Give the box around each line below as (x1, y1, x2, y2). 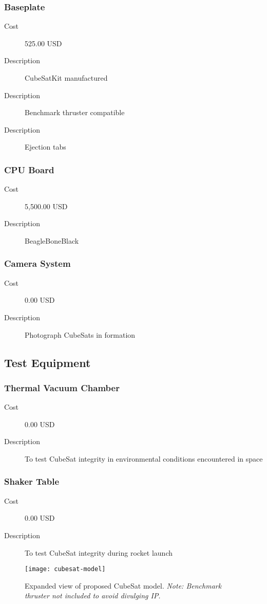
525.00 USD (25, 38, 62, 48)
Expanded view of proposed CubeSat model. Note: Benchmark (25, 580, 222, 591)
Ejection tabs (25, 141, 66, 152)
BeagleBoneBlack (25, 235, 79, 246)
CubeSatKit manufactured (25, 72, 108, 83)
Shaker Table (4, 475, 60, 488)
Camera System (4, 257, 71, 270)
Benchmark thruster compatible (25, 107, 125, 118)
